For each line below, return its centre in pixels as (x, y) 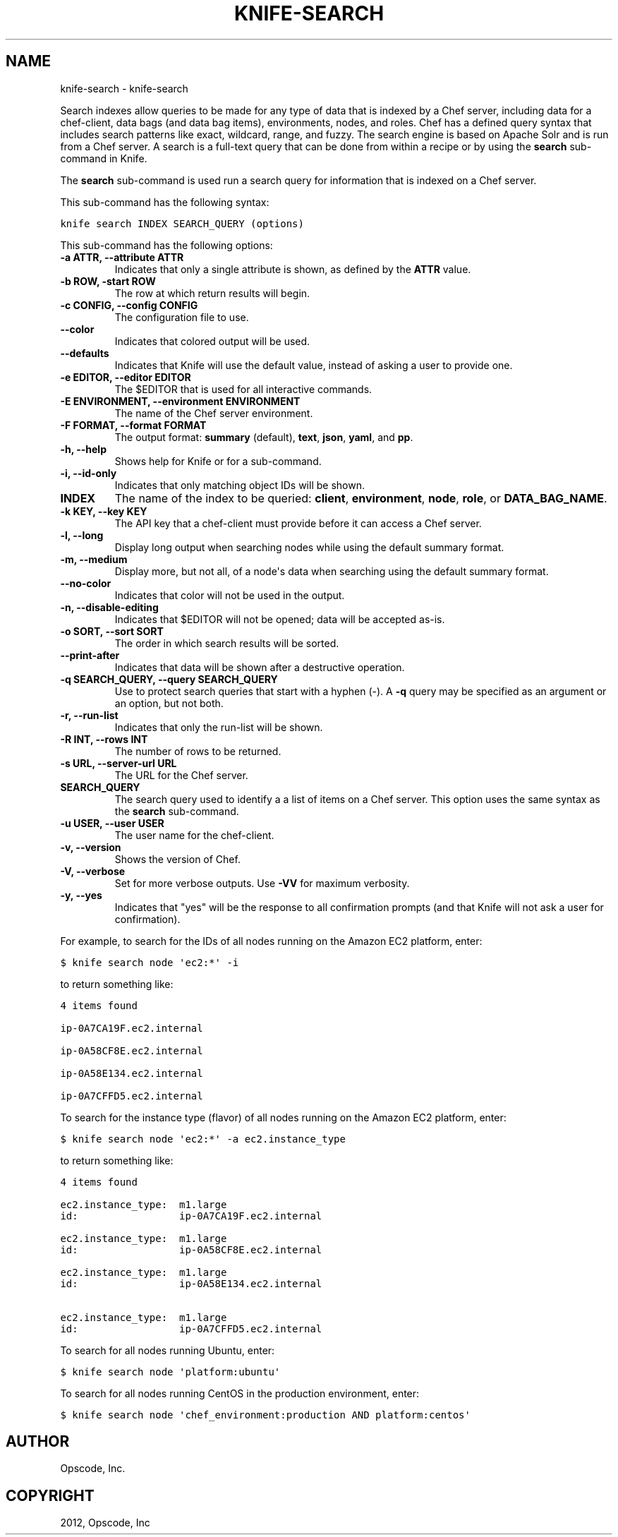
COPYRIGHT (50, 1495)
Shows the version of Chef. (177, 859)
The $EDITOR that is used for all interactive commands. (243, 389)
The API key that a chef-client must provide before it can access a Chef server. (298, 523)
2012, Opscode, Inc (105, 1523)
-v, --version (91, 847)
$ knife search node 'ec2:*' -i (150, 962)
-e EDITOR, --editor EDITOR (126, 377)
